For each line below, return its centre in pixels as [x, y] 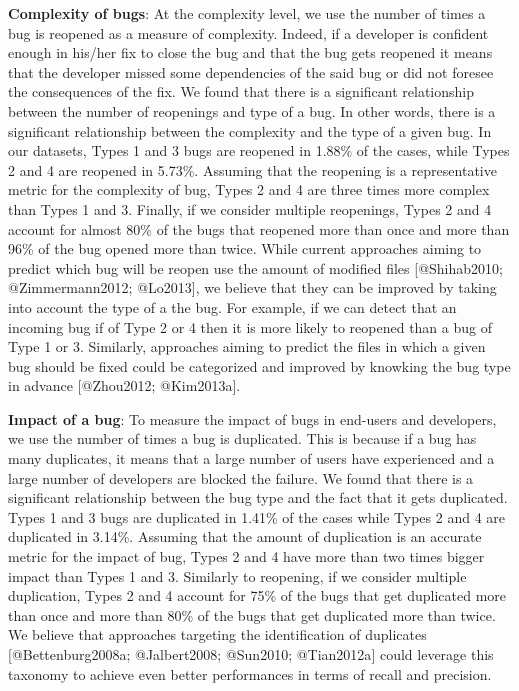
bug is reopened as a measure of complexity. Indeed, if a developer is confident [248, 32]
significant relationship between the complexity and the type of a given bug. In [250, 130]
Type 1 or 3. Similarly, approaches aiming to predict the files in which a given [247, 346]
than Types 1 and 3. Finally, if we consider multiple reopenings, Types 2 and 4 [250, 208]
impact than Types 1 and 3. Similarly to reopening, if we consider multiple [237, 575]
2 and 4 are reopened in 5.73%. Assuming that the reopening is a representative [252, 169]
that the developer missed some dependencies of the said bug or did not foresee [251, 71]
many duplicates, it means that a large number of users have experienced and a [251, 458]
